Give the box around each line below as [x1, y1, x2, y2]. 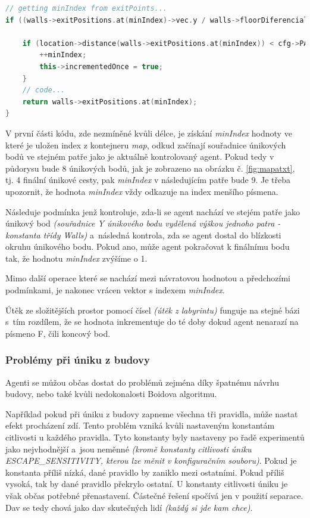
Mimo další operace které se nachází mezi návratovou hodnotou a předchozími [5, 272, 291, 284]
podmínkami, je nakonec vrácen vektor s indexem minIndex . [5, 284, 225, 296]
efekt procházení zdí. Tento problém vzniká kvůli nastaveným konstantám [5, 419, 275, 432]
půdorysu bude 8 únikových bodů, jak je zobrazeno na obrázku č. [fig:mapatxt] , [5, 162, 295, 174]
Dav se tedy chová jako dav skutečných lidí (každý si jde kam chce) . [5, 501, 253, 513]
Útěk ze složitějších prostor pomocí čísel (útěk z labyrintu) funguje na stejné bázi [5, 303, 300, 316]
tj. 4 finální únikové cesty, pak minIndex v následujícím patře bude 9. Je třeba [5, 173, 290, 186]
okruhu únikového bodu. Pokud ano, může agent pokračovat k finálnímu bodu [5, 240, 290, 253]
